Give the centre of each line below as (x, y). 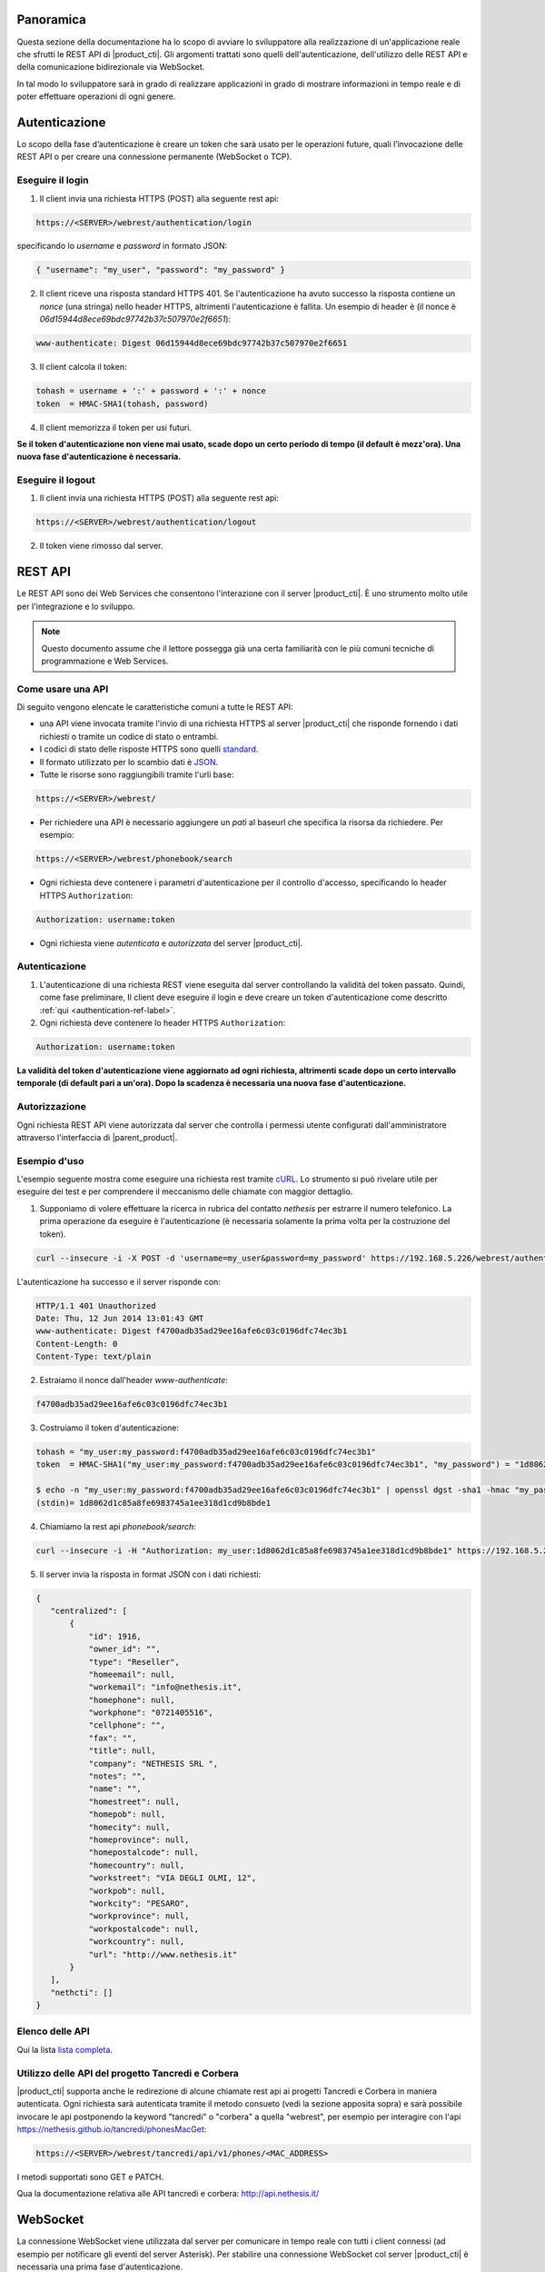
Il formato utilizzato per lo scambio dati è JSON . (129, 762)
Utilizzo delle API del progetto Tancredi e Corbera (128, 2073)
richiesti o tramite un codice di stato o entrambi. (129, 736)
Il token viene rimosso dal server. (101, 546)
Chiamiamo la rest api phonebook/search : (118, 1526)
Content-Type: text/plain (94, 1357)
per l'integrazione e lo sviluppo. (76, 606)
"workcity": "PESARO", (139, 1903)
